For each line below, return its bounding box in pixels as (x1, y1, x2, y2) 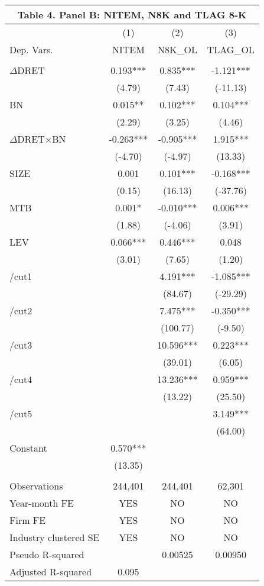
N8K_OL (158, 43, 197, 56)
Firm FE (9, 513, 46, 527)
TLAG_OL (207, 43, 255, 56)
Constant (9, 441, 47, 455)
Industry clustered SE (9, 530, 100, 544)
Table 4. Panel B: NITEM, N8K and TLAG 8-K (17, 8, 247, 21)
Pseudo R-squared (9, 548, 84, 561)
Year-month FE (9, 496, 74, 510)
